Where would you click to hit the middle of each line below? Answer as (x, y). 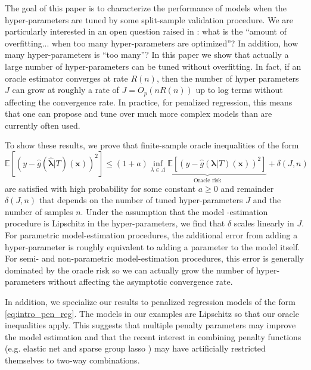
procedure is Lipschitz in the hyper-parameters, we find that (115, 223)
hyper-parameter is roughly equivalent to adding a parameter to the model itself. (153, 246)
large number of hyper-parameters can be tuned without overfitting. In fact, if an (153, 66)
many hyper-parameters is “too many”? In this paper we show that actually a (147, 55)
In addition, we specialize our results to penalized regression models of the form (150, 301)
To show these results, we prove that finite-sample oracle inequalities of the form (152, 145)
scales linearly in (264, 223)
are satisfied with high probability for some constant (100, 188)
